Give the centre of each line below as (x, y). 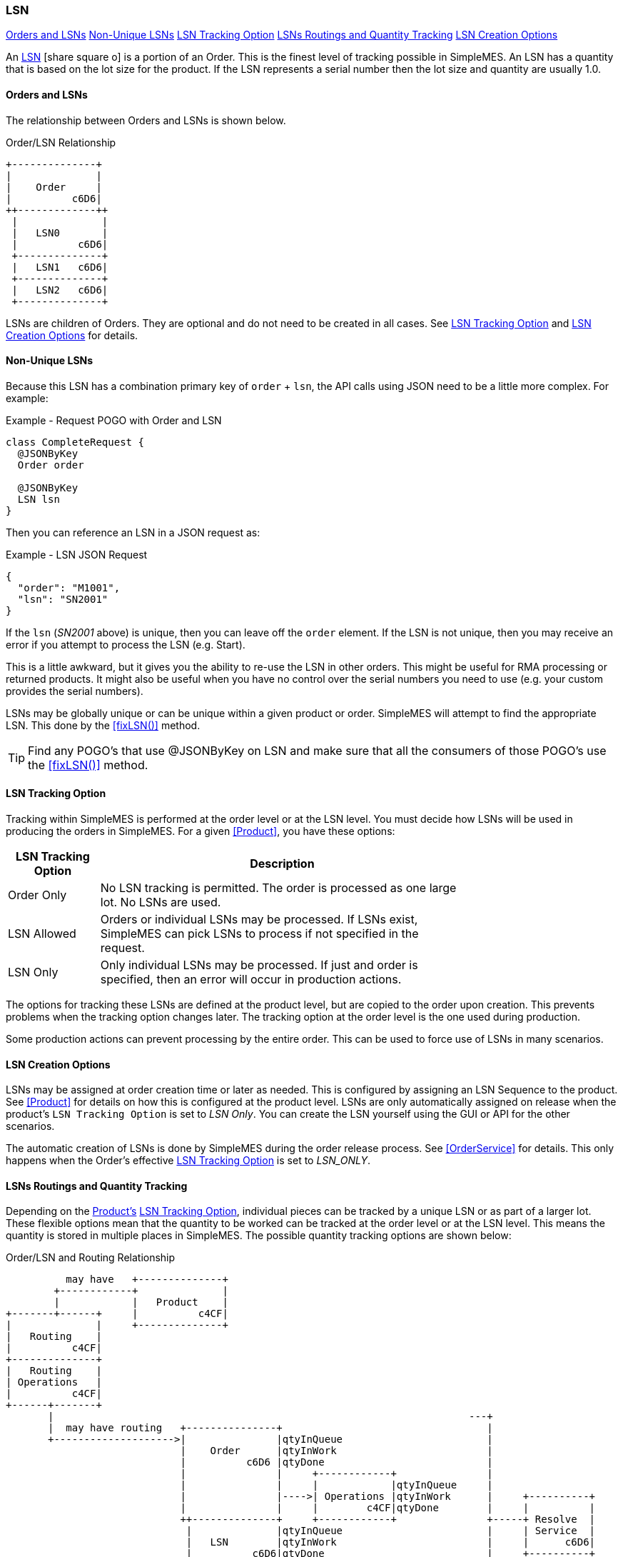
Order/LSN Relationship (61, 142)
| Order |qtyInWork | (336, 1451)
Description (282, 864)
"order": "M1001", (69, 587)
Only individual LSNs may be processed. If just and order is (259, 965)
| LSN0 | (60, 232)
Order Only (37, 895)
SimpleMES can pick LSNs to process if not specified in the (259, 934)
